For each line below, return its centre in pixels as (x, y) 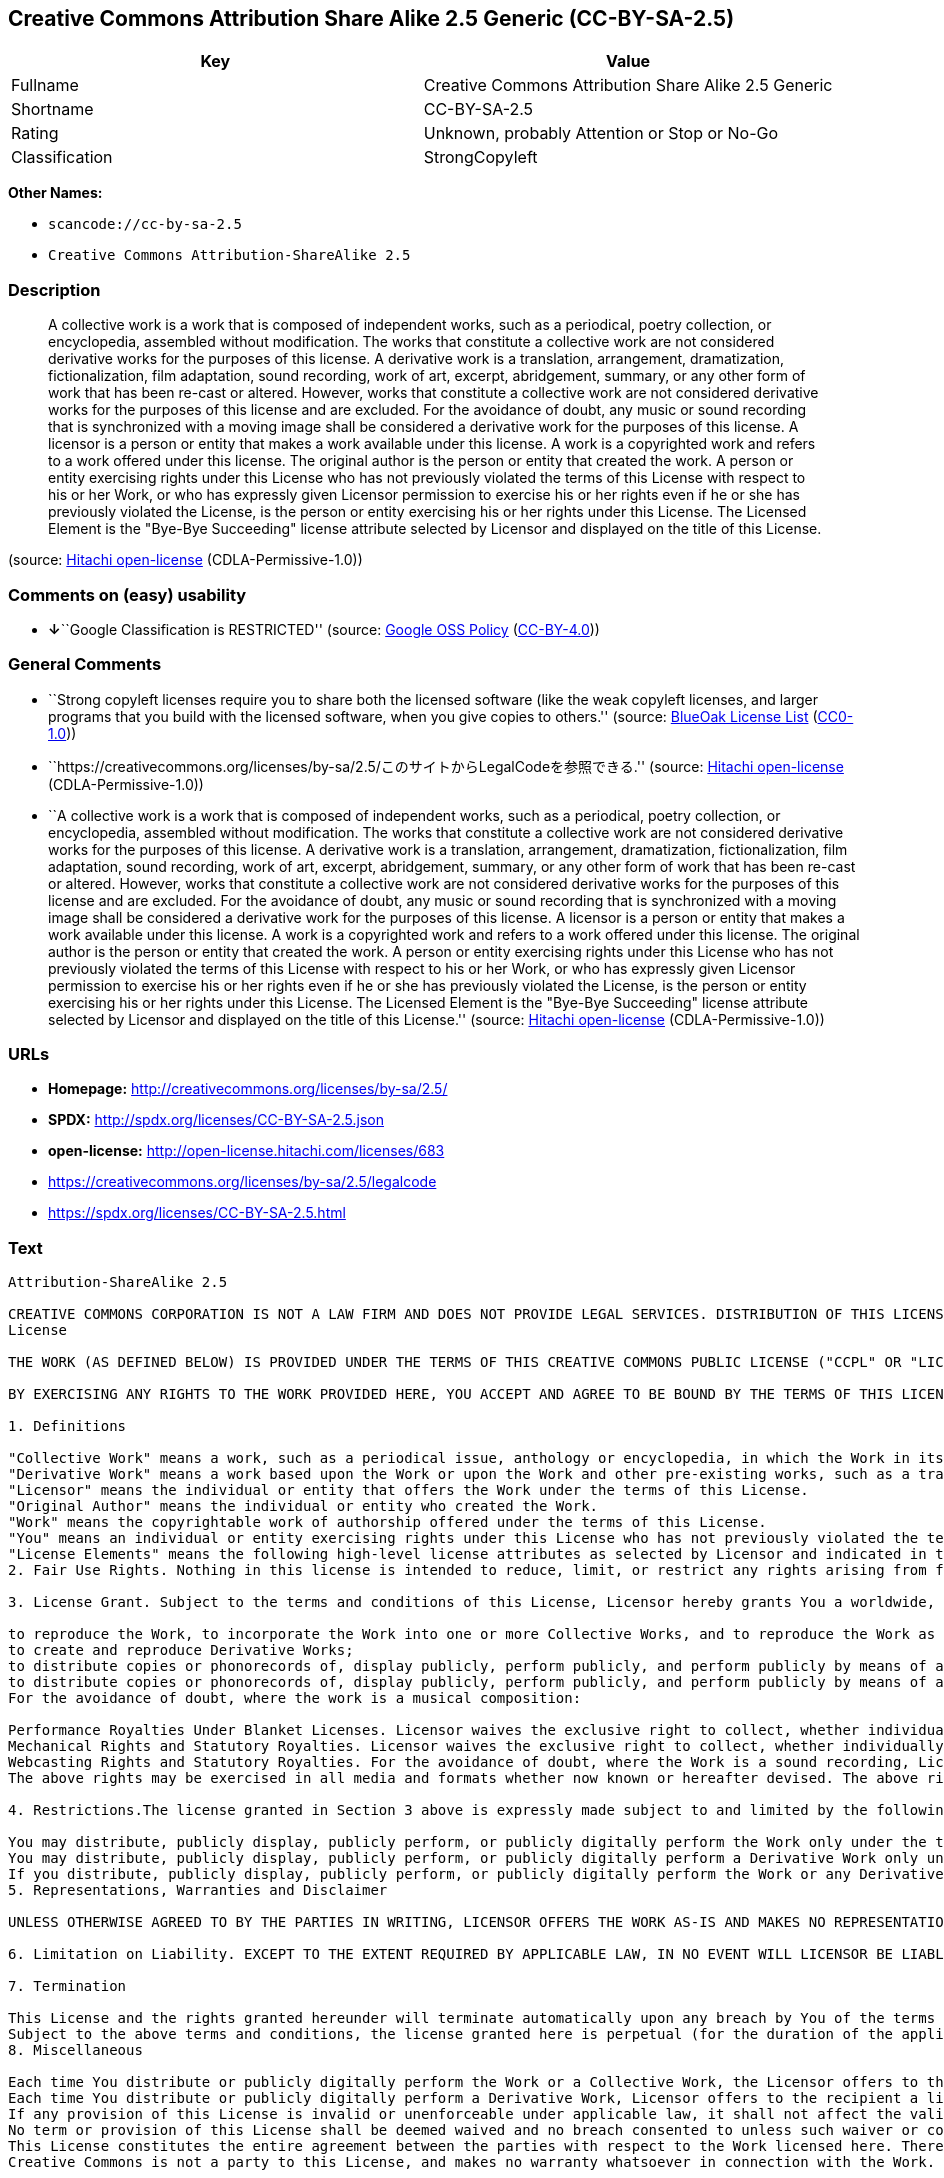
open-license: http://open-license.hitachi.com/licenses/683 (246, 1151)
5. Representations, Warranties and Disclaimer (198, 1890)
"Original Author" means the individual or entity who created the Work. (303, 1506)
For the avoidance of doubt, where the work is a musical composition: (295, 1698)
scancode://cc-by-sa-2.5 (145, 224)
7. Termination (67, 1986)
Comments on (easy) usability (127, 594)
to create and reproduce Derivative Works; (181, 1650)
